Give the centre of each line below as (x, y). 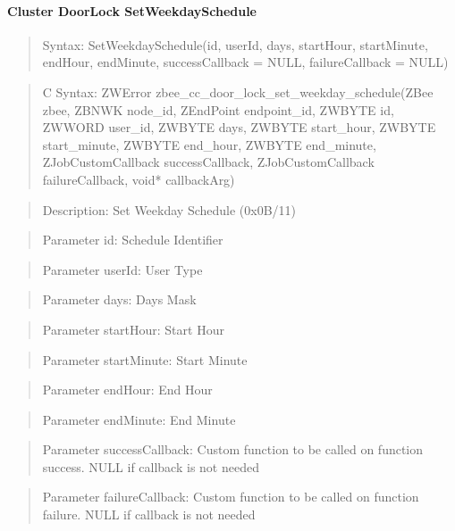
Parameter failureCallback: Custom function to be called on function (231, 497)
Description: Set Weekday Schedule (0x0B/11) (169, 209)
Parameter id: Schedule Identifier (133, 240)
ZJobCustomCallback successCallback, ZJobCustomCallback (208, 162)
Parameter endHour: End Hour (127, 390)
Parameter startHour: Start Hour (133, 329)
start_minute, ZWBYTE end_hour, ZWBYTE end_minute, (209, 144)
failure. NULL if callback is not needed (149, 514)
